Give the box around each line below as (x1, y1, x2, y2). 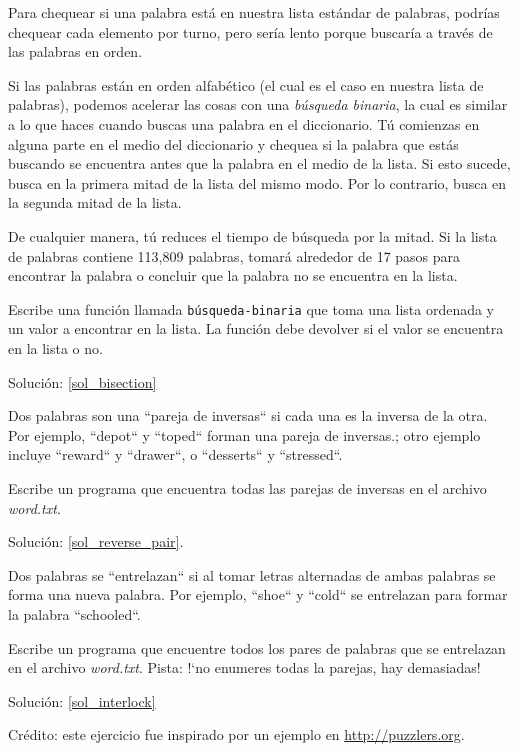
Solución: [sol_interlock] (8, 690, 156, 711)
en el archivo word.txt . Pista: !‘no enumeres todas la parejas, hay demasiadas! (8, 657, 481, 678)
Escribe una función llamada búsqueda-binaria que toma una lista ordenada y (8, 298, 495, 319)
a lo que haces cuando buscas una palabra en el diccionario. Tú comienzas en (8, 113, 480, 134)
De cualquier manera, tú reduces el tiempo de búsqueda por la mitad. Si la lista (8, 225, 497, 246)
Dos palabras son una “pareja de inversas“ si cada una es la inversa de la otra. (8, 405, 488, 426)
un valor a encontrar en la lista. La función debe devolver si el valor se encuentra (8, 318, 504, 339)
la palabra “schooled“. (8, 603, 141, 624)
